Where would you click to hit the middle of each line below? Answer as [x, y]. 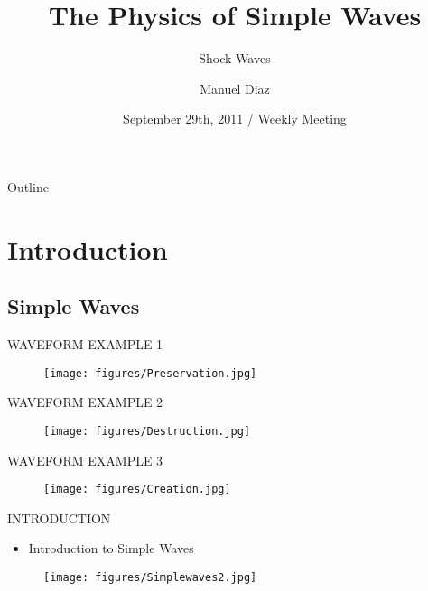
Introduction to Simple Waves [111, 548]
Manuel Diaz [235, 88]
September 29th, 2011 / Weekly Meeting [235, 119]
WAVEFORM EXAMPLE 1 [85, 344]
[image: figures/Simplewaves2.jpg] [150, 578]
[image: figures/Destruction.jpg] [147, 431]
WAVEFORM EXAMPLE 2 [85, 402]
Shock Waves [235, 58]
